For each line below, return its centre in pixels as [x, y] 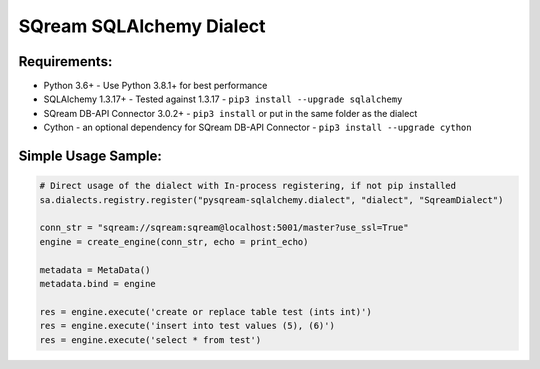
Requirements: [65, 61]
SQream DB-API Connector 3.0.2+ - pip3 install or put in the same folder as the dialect [230, 113]
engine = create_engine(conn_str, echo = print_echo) [174, 241]
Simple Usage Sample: [90, 156]
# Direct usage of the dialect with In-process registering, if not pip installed [248, 186]
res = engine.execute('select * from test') [150, 339]
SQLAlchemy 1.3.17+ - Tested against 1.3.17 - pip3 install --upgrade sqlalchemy [223, 99]
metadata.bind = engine [98, 283]
